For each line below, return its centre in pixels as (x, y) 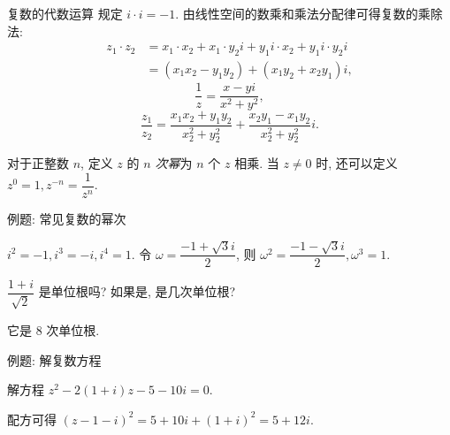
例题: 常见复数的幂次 (67, 219)
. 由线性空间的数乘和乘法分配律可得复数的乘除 (309, 13)
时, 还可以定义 (357, 163)
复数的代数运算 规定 (65, 13)
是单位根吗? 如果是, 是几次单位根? (137, 291)
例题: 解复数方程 (54, 359)
